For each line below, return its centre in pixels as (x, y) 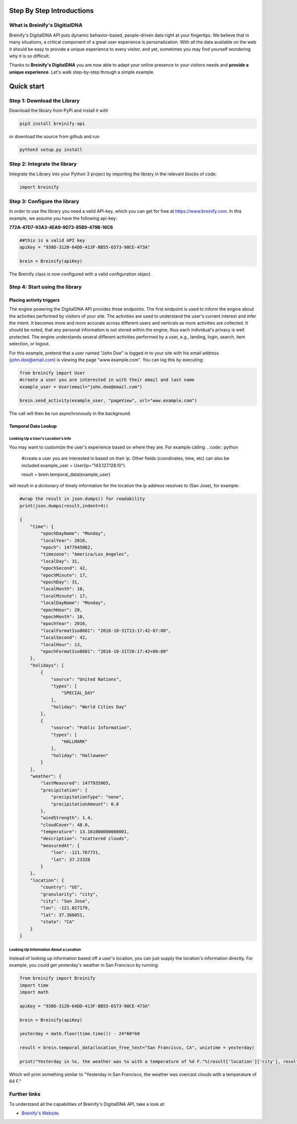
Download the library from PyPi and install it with (59, 110)
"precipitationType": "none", (87, 797)
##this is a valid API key (52, 241)
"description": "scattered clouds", (85, 839)
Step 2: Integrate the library (43, 164)
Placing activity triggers (34, 300)
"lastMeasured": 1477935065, (76, 783)
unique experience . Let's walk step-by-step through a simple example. (82, 72)
